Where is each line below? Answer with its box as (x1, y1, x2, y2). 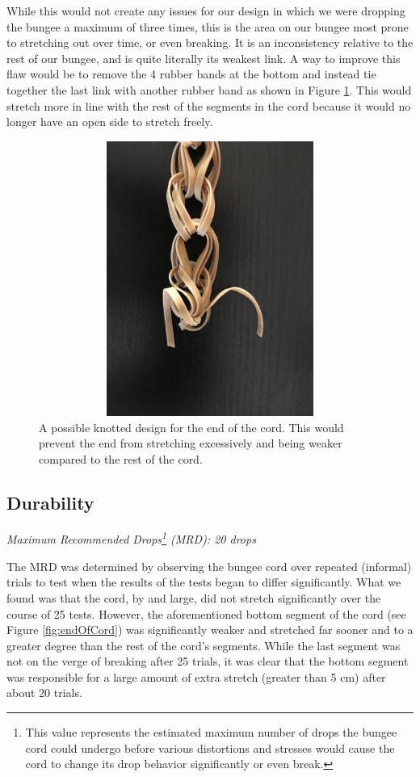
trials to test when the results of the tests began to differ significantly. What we (6, 573, 401, 590)
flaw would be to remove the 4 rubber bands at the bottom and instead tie (6, 65, 376, 82)
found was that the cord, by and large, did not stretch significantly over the (6, 589, 381, 606)
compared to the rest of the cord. (39, 450, 203, 467)
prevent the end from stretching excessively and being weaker (39, 435, 342, 451)
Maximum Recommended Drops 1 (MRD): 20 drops (6, 528, 256, 548)
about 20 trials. (6, 684, 82, 701)
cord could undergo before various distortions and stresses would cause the (25, 739, 395, 756)
